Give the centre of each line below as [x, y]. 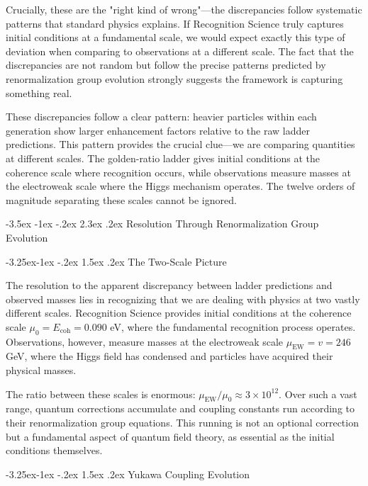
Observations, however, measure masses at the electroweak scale [145, 341]
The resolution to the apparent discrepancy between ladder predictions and [169, 285]
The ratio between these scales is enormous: [101, 394]
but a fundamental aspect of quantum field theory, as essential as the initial [170, 436]
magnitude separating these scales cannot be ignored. [121, 199]
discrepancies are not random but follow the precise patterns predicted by [166, 65]
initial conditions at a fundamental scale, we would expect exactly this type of [175, 37]
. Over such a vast [318, 394]
